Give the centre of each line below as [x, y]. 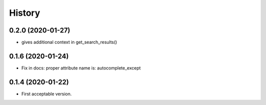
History [25, 13]
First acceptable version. [47, 94]
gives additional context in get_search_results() [69, 42]
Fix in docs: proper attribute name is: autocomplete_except [81, 68]
